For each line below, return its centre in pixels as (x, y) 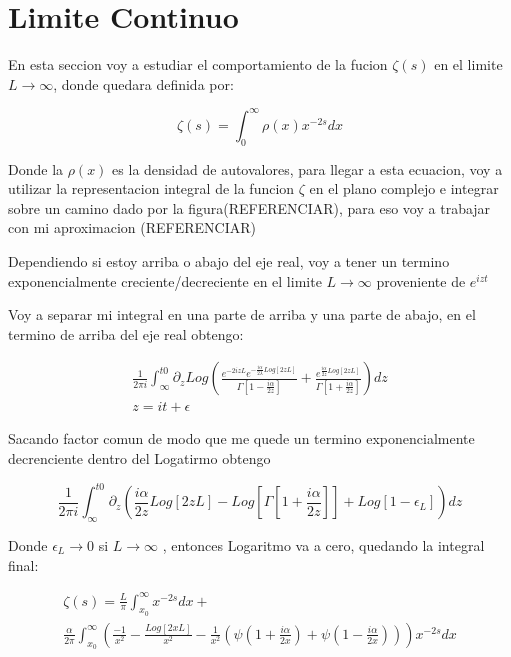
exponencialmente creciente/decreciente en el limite (165, 280)
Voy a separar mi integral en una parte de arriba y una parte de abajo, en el (242, 314)
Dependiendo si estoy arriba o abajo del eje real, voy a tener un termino (229, 260)
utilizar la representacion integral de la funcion (151, 188)
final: (23, 564)
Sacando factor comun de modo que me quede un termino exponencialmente (241, 438)
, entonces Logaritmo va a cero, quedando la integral (323, 544)
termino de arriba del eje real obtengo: (126, 333)
